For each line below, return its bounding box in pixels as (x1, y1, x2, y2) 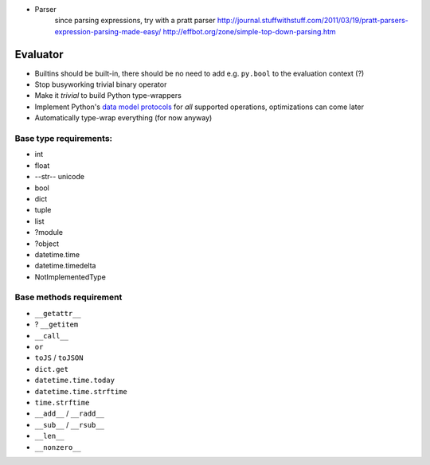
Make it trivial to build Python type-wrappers (34, 91, 182, 100)
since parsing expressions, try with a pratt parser (54, 16, 216, 25)
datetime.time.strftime (34, 387, 127, 396)
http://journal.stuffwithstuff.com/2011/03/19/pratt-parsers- (217, 16, 409, 25)
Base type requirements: (14, 133, 113, 144)
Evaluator (14, 48, 64, 61)
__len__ (34, 432, 65, 441)
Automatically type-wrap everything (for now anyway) (34, 113, 213, 123)
